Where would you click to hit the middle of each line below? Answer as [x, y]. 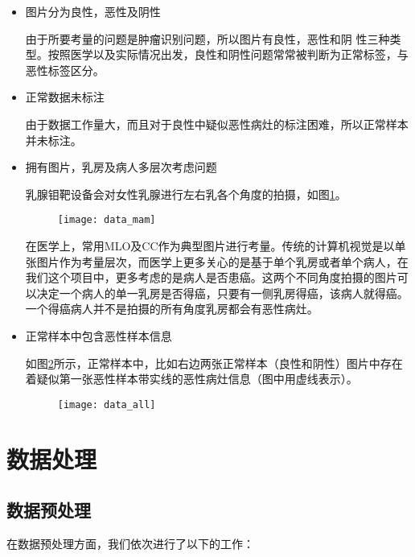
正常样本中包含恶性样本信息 [99, 335]
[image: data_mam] [107, 220]
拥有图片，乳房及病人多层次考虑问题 [121, 167]
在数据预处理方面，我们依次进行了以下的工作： [130, 543]
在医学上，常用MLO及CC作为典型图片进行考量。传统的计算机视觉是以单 [216, 245]
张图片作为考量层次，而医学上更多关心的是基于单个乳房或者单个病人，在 [217, 261]
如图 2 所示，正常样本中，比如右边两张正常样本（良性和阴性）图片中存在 [214, 363]
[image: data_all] [107, 404]
